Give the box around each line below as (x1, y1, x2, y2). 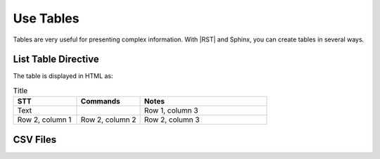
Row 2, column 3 (144, 115, 200, 125)
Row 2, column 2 (80, 115, 137, 125)
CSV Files (13, 134, 56, 146)
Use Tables (13, 11, 80, 26)
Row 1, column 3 (144, 106, 198, 115)
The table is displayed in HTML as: (13, 72, 113, 80)
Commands (80, 96, 120, 106)
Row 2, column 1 (17, 115, 72, 125)
